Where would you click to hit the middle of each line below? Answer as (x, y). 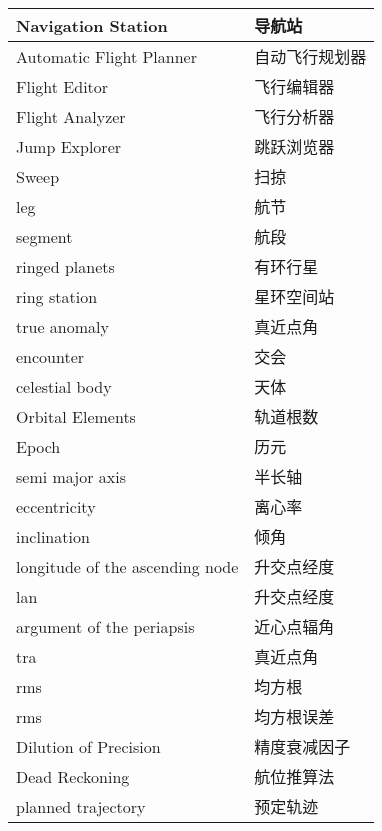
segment (44, 236)
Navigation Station (92, 25)
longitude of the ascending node (127, 566)
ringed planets (65, 266)
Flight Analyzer (71, 116)
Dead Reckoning (73, 776)
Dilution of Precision (88, 746)
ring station (57, 296)
